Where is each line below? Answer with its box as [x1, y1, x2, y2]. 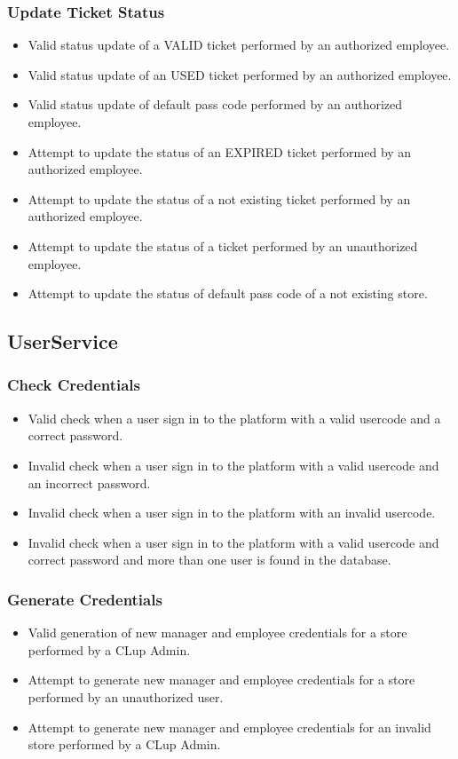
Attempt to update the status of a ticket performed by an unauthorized [28, 236, 418, 255]
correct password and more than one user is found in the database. [28, 550, 391, 569]
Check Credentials [7, 374, 140, 396]
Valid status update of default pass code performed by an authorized [28, 95, 403, 114]
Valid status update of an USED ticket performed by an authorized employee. [28, 65, 452, 83]
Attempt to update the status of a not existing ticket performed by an [28, 189, 411, 208]
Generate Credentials [7, 588, 162, 610]
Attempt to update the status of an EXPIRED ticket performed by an [28, 142, 412, 161]
